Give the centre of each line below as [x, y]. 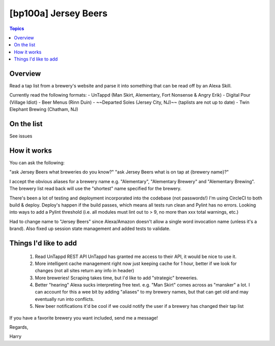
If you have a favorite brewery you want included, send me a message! [84, 318]
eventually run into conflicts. [64, 299]
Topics [17, 28]
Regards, [19, 327]
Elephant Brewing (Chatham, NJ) [44, 109]
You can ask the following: [37, 163]
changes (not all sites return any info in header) [85, 271]
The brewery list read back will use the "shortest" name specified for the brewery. [95, 189]
